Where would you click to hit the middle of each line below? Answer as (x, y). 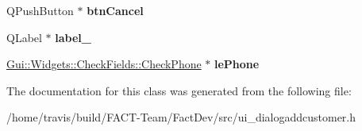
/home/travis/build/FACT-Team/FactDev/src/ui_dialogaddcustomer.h (181, 117)
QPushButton (40, 10)
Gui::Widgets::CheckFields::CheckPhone (104, 64)
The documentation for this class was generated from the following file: (179, 90)
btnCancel (115, 10)
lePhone (237, 64)
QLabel (24, 37)
